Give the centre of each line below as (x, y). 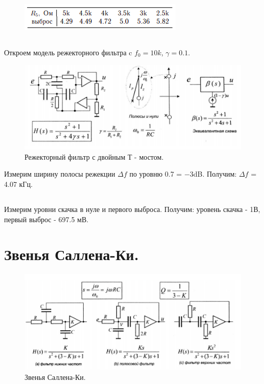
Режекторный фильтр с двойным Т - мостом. (94, 156)
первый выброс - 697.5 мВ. (46, 219)
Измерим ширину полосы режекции (60, 174)
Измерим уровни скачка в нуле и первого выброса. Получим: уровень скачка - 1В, (132, 209)
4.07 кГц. (18, 184)
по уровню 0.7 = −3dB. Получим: (183, 174)
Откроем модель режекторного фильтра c (68, 52)
